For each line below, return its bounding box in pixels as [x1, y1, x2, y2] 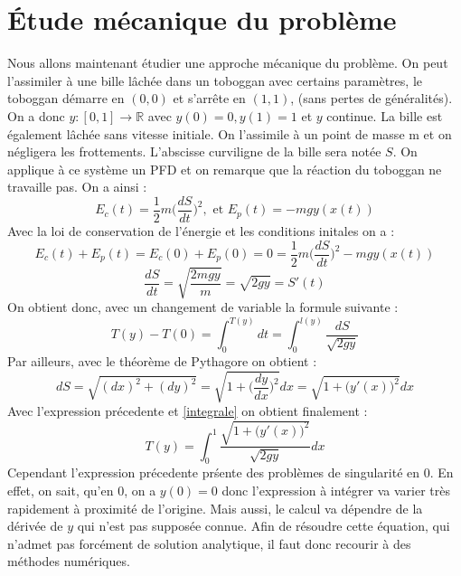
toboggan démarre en [7, 89, 125, 108]
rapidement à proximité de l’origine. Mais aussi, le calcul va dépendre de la [7, 498, 423, 517]
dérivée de [7, 516, 63, 535]
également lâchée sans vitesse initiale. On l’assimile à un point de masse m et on [7, 124, 452, 143]
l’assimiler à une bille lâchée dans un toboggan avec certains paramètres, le [7, 71, 423, 90]
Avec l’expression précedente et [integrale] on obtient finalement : [7, 401, 368, 420]
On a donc [7, 106, 65, 125]
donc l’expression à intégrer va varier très [221, 481, 450, 500]
